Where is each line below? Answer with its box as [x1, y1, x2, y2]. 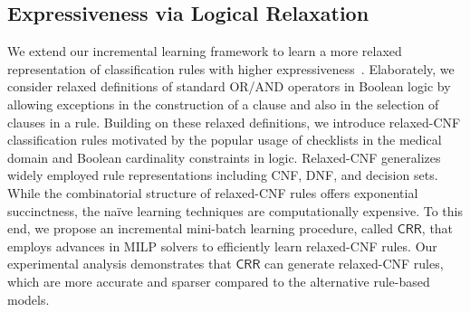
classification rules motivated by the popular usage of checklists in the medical [7, 130, 442, 149]
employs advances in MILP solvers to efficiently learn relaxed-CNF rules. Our [7, 236, 437, 255]
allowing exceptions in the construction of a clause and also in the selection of [7, 94, 439, 113]
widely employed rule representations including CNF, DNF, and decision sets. [7, 165, 438, 184]
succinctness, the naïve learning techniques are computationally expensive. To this [7, 201, 463, 220]
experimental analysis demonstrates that [7, 254, 232, 273]
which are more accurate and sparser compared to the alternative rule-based [7, 271, 430, 290]
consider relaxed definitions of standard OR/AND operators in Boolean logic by [7, 77, 451, 96]
